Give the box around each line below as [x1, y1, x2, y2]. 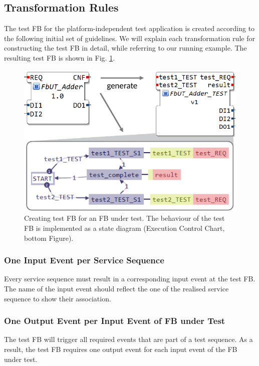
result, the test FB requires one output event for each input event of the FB [4, 344, 237, 354]
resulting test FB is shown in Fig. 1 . [4, 52, 115, 63]
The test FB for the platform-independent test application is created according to [4, 23, 255, 34]
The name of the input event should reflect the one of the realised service [4, 283, 229, 294]
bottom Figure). [24, 232, 74, 243]
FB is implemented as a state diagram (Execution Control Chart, [24, 223, 225, 233]
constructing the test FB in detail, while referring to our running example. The [4, 43, 247, 53]
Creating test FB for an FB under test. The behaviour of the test [24, 213, 225, 223]
